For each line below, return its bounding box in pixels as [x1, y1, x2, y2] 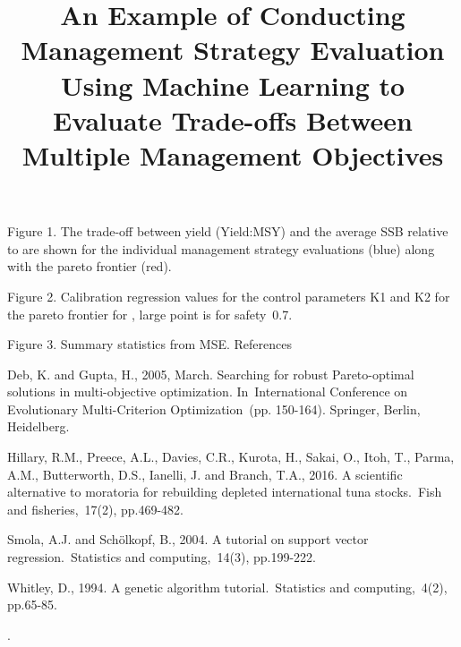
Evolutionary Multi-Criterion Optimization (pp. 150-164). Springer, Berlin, [7, 399, 421, 418]
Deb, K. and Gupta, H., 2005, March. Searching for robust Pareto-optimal [7, 364, 414, 383]
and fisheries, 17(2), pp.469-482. [7, 499, 184, 518]
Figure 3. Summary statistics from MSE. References [7, 335, 292, 353]
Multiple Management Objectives [21, 136, 444, 173]
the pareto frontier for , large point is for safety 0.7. [7, 304, 293, 323]
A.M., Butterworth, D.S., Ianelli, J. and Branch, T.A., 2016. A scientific [7, 464, 403, 483]
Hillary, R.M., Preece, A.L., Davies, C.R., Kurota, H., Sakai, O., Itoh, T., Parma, [7, 447, 455, 466]
